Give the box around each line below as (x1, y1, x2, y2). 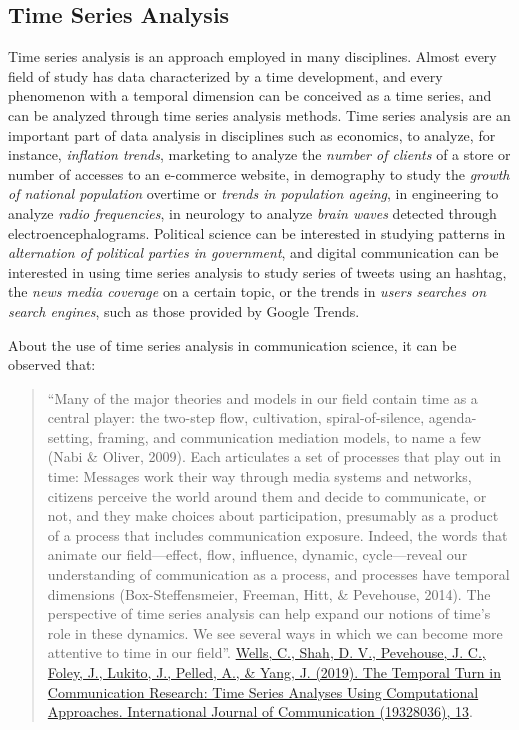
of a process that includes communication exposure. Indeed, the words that (47, 524, 508, 545)
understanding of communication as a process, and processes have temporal (47, 564, 510, 585)
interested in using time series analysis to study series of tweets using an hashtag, (8, 261, 507, 282)
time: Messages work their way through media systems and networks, (47, 466, 472, 487)
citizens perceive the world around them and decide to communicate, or (47, 485, 487, 506)
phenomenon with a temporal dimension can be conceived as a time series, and (8, 85, 492, 106)
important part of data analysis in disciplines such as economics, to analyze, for (8, 124, 496, 145)
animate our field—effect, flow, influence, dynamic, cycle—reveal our (47, 544, 468, 565)
